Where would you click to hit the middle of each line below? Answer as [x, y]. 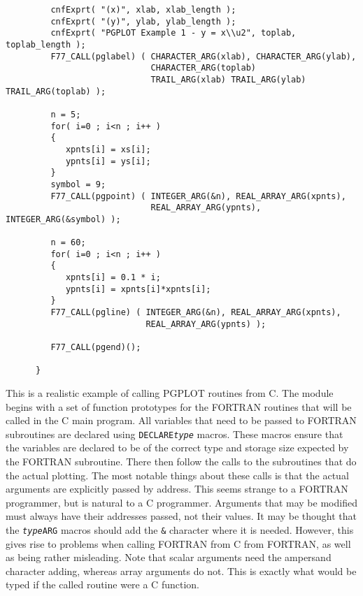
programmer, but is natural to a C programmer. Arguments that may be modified [181, 502]
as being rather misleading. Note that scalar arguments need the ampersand [169, 557]
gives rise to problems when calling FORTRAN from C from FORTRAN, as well [178, 543]
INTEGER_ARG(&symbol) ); [63, 219]
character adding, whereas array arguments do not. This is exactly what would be [181, 570]
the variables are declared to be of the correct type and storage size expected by [177, 448]
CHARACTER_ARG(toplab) [203, 68]
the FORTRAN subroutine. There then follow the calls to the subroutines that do [181, 461]
